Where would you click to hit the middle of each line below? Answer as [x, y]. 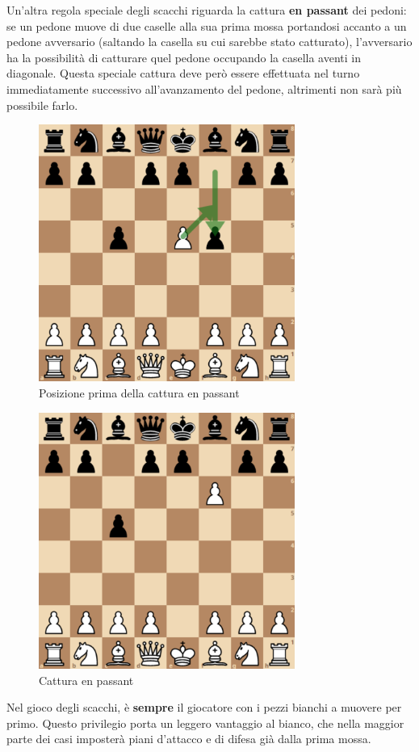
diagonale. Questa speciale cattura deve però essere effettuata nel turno [183, 73]
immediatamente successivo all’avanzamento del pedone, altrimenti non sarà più [204, 88]
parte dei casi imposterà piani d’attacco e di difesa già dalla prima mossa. [189, 739]
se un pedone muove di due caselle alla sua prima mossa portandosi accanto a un [207, 25]
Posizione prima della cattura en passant [139, 392]
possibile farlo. [42, 105]
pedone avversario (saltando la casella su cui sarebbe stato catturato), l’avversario [209, 42]
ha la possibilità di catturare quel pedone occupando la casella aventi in [184, 57]
